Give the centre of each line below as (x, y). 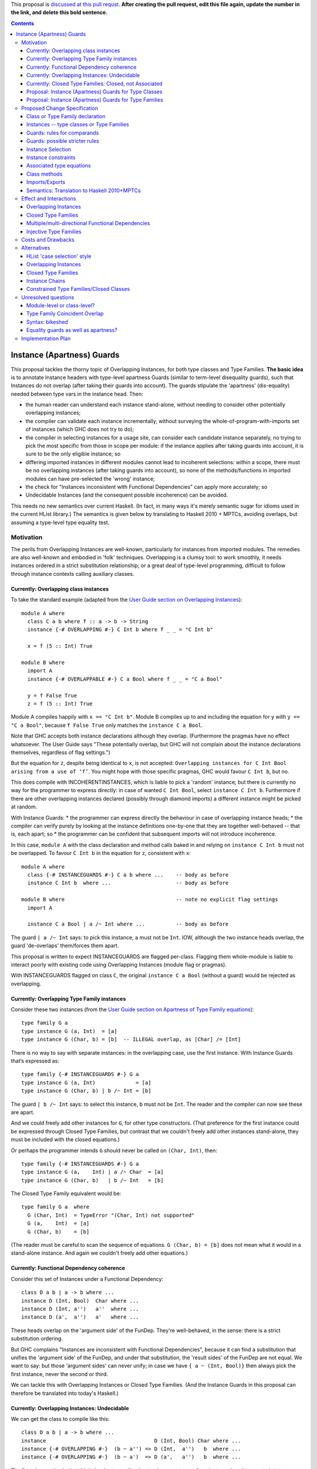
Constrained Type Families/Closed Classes (78, 289)
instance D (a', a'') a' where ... (80, 1317)
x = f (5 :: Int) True (60, 646)
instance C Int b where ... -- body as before (128, 883)
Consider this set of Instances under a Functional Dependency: (87, 1279)
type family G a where (55, 1207)
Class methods (45, 174)
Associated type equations (59, 166)
